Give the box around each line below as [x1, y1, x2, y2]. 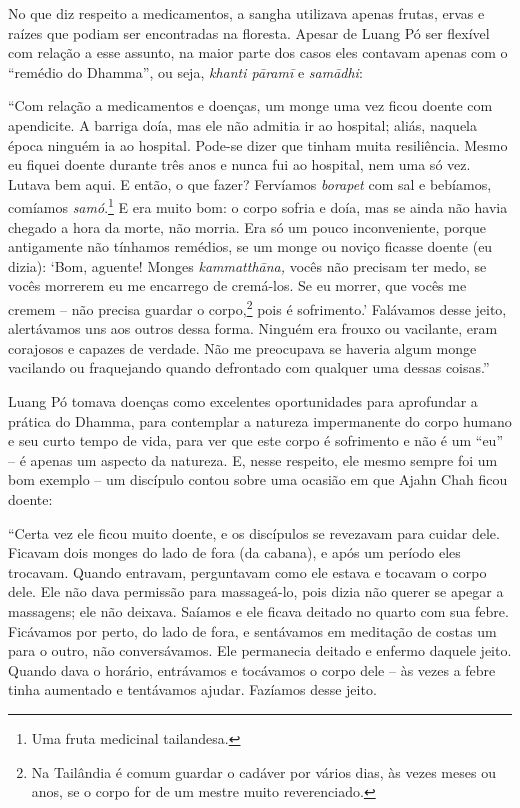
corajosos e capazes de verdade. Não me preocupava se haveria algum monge [8, 337, 477, 358]
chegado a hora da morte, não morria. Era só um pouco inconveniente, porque [8, 216, 487, 237]
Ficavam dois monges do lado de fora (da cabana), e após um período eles [8, 542, 461, 563]
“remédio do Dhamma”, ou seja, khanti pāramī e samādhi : [8, 61, 363, 82]
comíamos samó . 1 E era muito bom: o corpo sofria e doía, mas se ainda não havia [8, 194, 508, 217]
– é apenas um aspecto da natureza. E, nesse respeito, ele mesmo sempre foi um [8, 449, 498, 470]
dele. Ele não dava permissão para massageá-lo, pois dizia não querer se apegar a [8, 581, 504, 602]
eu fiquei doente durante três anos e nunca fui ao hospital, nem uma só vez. [8, 154, 471, 175]
